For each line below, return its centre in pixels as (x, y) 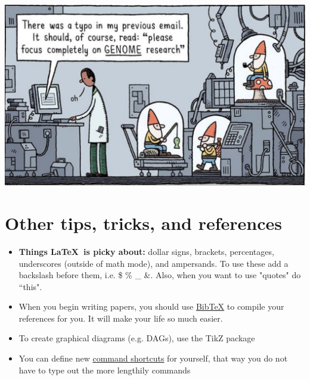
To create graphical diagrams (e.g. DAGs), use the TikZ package (137, 338)
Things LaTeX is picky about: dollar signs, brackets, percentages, (146, 251)
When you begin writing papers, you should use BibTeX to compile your (151, 306)
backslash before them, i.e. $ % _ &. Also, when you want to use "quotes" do (160, 275)
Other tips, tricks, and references (144, 222)
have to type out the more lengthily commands (105, 370)
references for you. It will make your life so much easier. (121, 318)
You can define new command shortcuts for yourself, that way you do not (153, 358)
